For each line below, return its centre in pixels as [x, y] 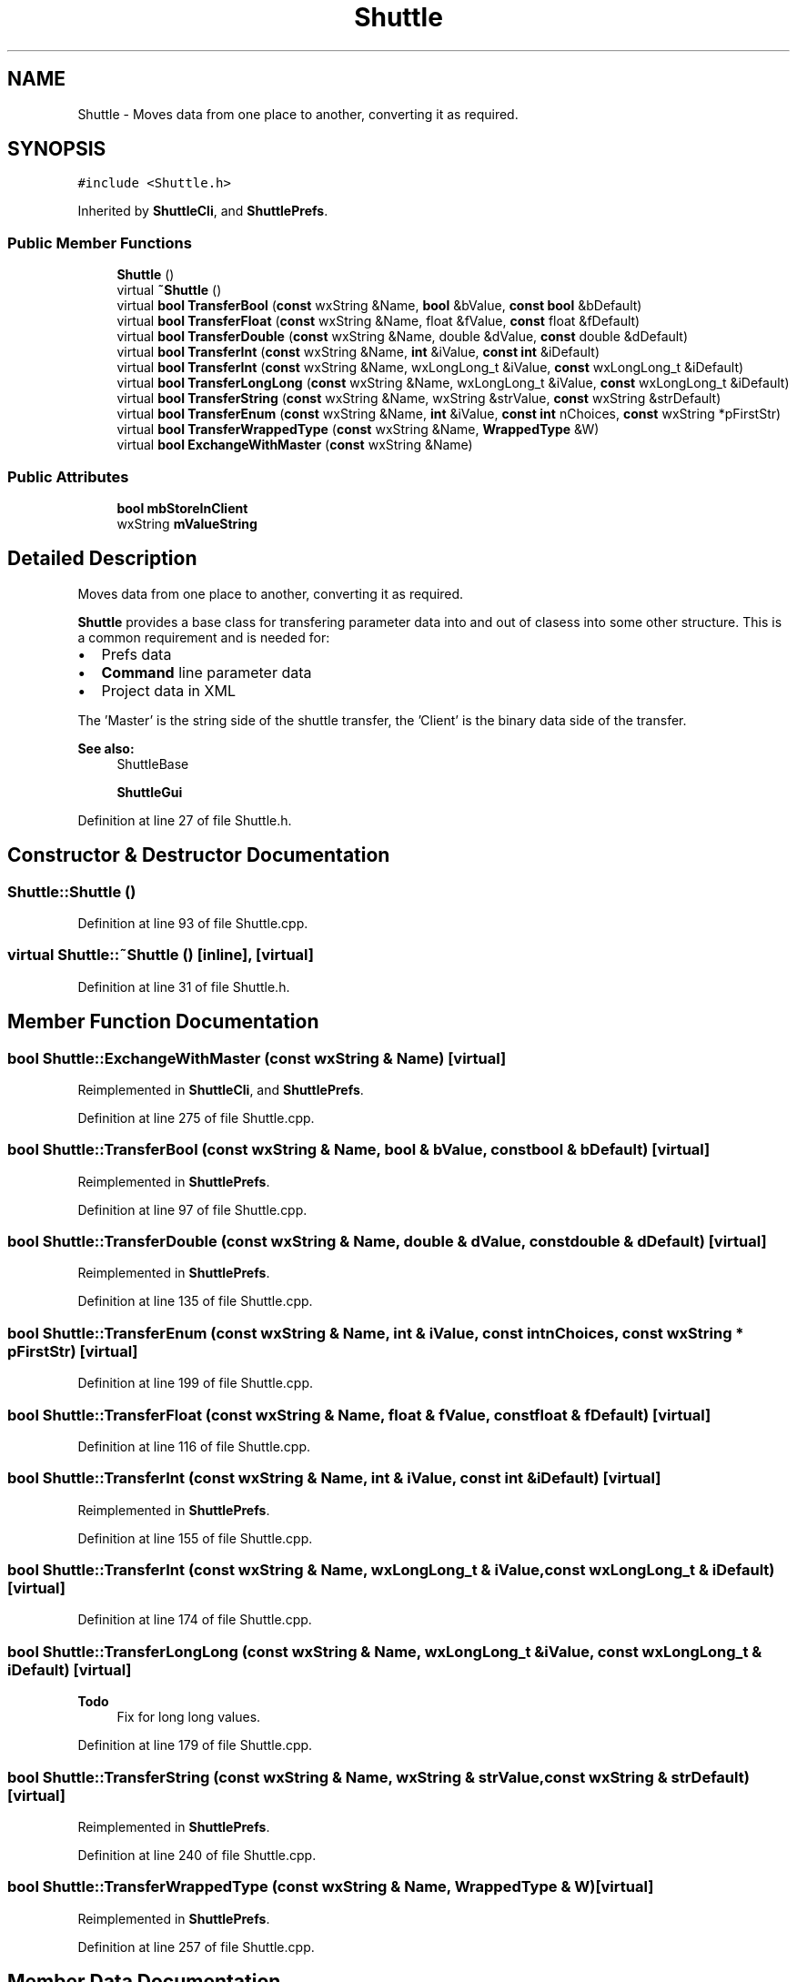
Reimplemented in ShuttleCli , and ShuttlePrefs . [221, 1089]
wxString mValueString [187, 523]
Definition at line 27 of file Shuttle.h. [185, 820]
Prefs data [136, 654]
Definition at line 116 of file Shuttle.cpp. [194, 1446]
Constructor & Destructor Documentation [199, 855]
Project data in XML [168, 690]
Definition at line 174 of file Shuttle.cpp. [195, 1620]
